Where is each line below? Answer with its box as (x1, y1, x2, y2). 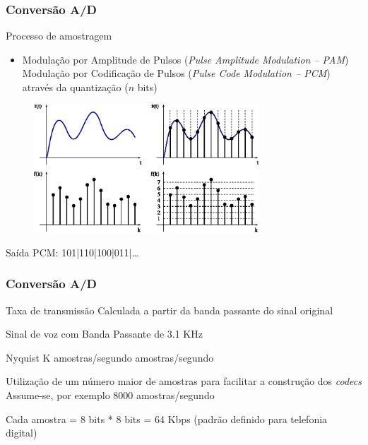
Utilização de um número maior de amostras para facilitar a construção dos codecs (6, 374, 362, 388)
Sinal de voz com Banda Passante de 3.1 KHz (6, 326, 203, 341)
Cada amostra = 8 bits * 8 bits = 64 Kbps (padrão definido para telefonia (6, 411, 328, 426)
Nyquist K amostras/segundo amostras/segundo (6, 350, 214, 364)
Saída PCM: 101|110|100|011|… (6, 244, 139, 259)
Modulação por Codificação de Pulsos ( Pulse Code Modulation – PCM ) (22, 66, 331, 81)
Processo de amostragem (6, 28, 112, 43)
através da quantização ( (22, 80, 129, 94)
